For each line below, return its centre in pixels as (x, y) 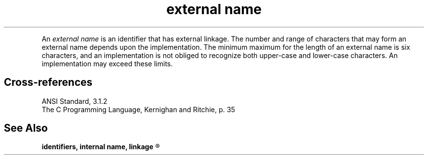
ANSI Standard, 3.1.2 (75, 101)
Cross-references (48, 82)
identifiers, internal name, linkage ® (101, 147)
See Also (26, 128)
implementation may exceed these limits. (107, 63)
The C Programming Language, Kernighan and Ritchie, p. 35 (139, 109)
